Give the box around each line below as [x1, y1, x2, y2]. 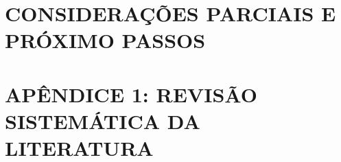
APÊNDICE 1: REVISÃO [5, 80, 257, 108]
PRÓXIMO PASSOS [5, 26, 206, 54]
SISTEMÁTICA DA [5, 106, 200, 135]
